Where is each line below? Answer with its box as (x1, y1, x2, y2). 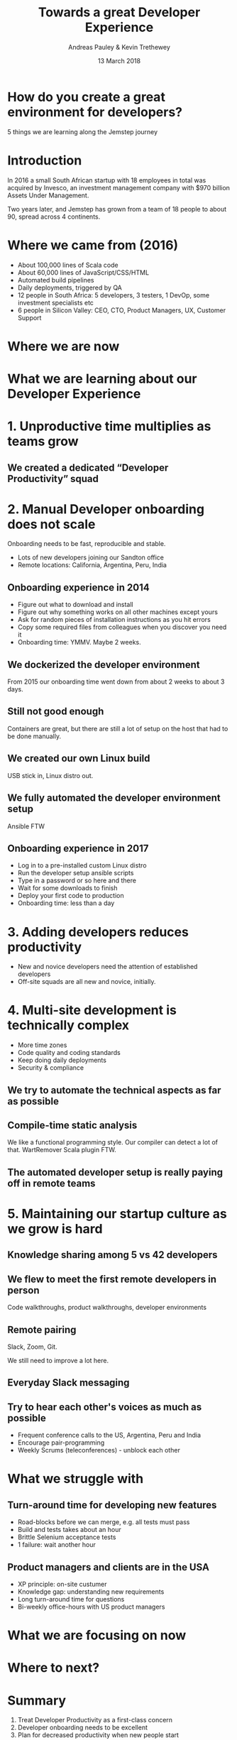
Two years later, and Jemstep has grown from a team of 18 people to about (7, 204, 227, 213)
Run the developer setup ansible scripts (17, 869, 134, 877)
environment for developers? (7, 104, 183, 120)
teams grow (7, 434, 79, 449)
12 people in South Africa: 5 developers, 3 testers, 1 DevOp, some (17, 290, 210, 299)
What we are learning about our (7, 371, 197, 387)
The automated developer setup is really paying (7, 1166, 224, 1178)
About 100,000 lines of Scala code (17, 261, 118, 269)
